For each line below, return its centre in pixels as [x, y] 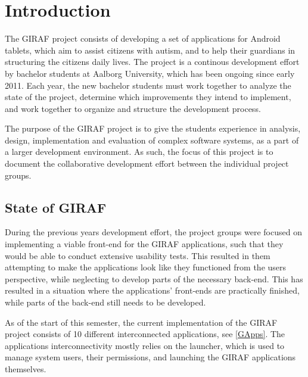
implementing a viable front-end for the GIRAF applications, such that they [144, 244]
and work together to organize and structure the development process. [133, 108]
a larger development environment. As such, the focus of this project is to [139, 152]
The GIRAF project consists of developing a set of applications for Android [143, 38]
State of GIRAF [56, 207]
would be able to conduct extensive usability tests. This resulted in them [138, 255]
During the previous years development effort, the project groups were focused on [153, 232]
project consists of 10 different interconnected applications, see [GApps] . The [145, 334]
